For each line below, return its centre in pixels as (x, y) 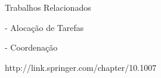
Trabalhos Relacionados (48, 7)
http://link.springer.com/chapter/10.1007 (81, 67)
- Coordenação (31, 47)
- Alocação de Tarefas (44, 27)
